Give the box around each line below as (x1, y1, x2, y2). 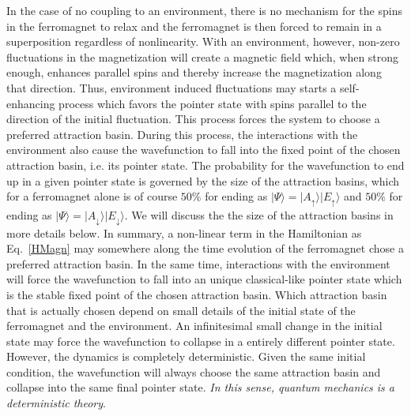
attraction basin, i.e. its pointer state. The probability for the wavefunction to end (6, 156, 405, 173)
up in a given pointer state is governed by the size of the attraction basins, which (6, 172, 400, 189)
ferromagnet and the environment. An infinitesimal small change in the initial (6, 317, 383, 334)
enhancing (6, 95, 55, 111)
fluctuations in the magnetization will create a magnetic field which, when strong (6, 48, 399, 65)
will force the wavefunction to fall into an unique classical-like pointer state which (6, 271, 402, 287)
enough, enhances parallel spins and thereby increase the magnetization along (6, 64, 382, 81)
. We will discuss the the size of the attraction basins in (124, 206, 394, 223)
